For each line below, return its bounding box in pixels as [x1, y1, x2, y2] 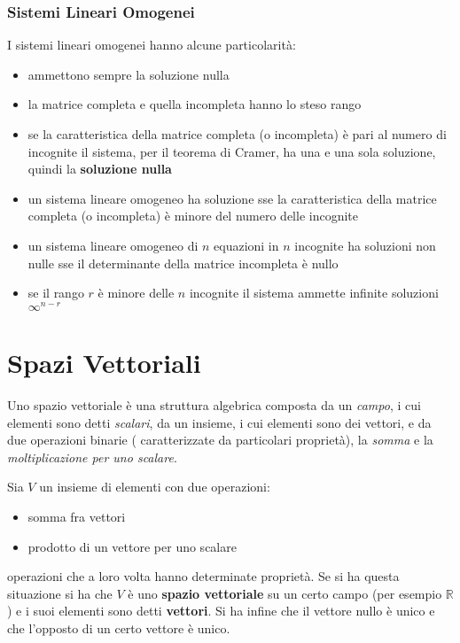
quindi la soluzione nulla [27, 159, 172, 178]
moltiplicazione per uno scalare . [7, 447, 177, 466]
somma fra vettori [27, 507, 126, 525]
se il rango [27, 283, 84, 302]
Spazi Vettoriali [7, 345, 201, 381]
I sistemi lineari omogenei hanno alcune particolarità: [7, 35, 296, 54]
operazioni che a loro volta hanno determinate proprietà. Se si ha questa [7, 567, 400, 585]
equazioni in [214, 236, 279, 254]
